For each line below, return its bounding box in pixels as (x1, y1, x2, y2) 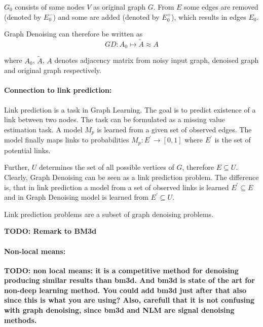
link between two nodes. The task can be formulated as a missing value (4, 114, 225, 125)
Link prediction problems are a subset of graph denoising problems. (4, 208, 214, 219)
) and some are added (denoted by (53, 11, 160, 22)
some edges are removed (184, 2, 258, 12)
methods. (4, 314, 37, 325)
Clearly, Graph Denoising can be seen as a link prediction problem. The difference (4, 171, 259, 182)
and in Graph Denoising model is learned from (4, 192, 148, 202)
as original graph (93, 2, 145, 12)
